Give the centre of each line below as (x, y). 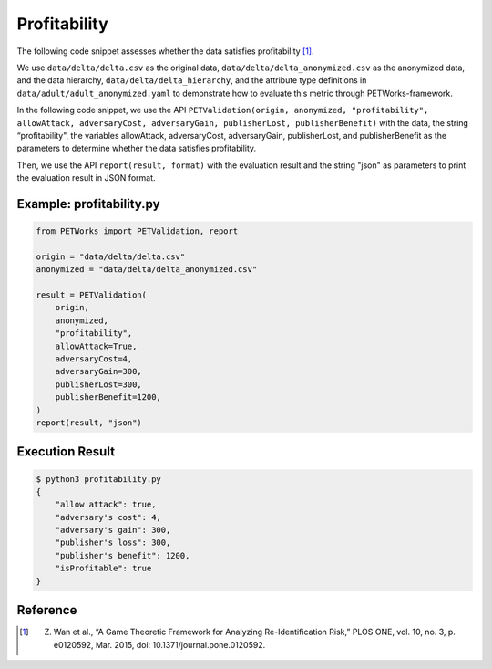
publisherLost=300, (99, 384)
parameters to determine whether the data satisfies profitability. (137, 148)
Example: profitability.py (88, 204)
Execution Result (66, 452)
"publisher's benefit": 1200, (123, 555)
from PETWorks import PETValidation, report (137, 231)
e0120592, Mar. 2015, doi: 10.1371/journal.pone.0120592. (159, 644)
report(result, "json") (89, 423)
